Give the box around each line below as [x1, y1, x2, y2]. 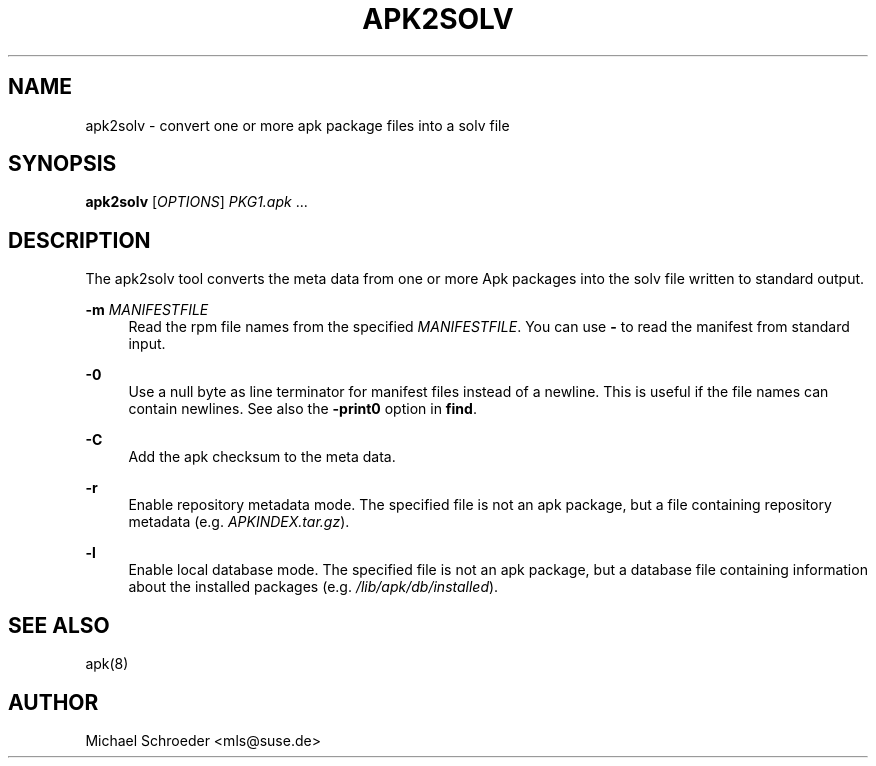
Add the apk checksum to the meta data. [128, 448, 396, 466]
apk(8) [85, 655, 129, 673]
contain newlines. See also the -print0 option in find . [128, 400, 477, 418]
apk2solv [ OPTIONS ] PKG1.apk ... [85, 193, 308, 211]
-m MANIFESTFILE [85, 301, 209, 319]
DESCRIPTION [8, 227, 151, 253]
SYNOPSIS [8, 151, 117, 177]
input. [128, 335, 166, 353]
